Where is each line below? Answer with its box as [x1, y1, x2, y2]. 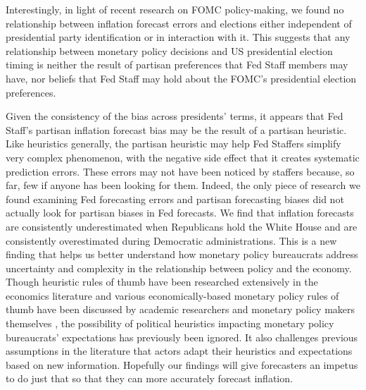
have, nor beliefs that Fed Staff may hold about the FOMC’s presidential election [6, 71, 357, 85]
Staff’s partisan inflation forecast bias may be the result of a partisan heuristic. [6, 122, 347, 137]
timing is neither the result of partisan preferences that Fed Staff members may [6, 57, 348, 72]
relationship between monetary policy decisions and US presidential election [6, 43, 333, 58]
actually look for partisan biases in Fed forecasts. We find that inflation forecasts [6, 205, 354, 220]
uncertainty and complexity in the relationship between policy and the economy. [6, 260, 352, 275]
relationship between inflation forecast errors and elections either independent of [6, 16, 352, 30]
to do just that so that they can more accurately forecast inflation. [6, 371, 293, 386]
